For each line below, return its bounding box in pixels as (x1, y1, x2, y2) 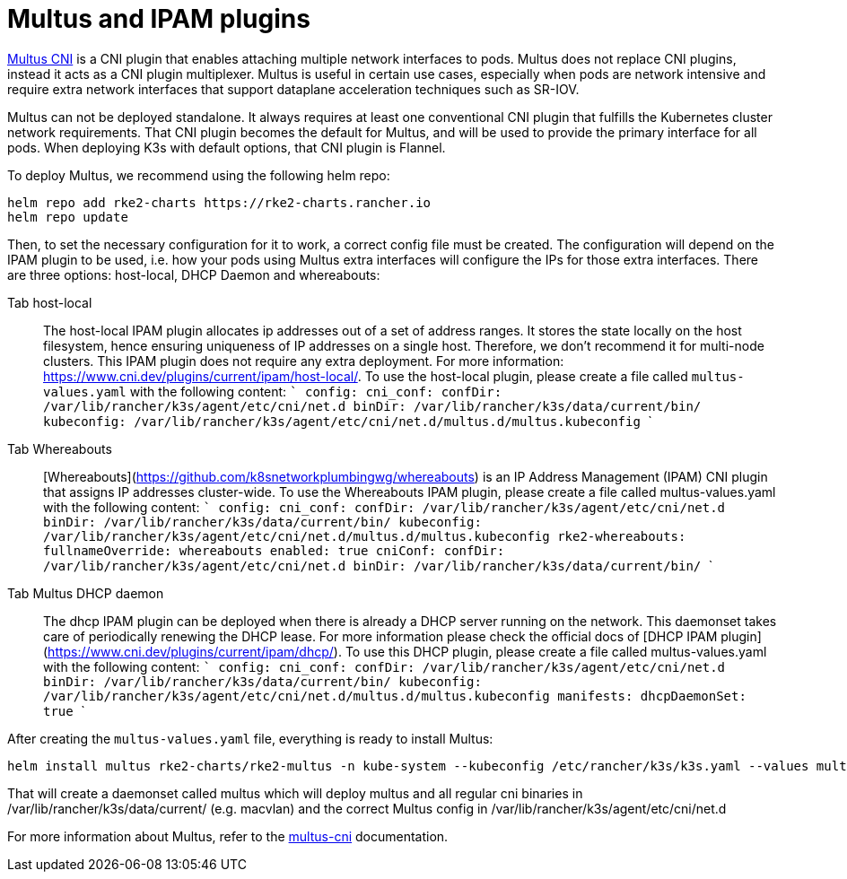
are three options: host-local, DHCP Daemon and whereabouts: (7, 266, 380, 283)
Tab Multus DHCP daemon (7, 585, 164, 601)
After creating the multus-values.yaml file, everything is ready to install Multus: (7, 730, 493, 746)
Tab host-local (7, 294, 92, 310)
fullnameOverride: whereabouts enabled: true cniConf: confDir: (43, 543, 505, 558)
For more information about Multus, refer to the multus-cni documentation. (7, 828, 449, 844)
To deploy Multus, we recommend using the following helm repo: (7, 167, 390, 183)
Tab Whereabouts (7, 440, 112, 457)
